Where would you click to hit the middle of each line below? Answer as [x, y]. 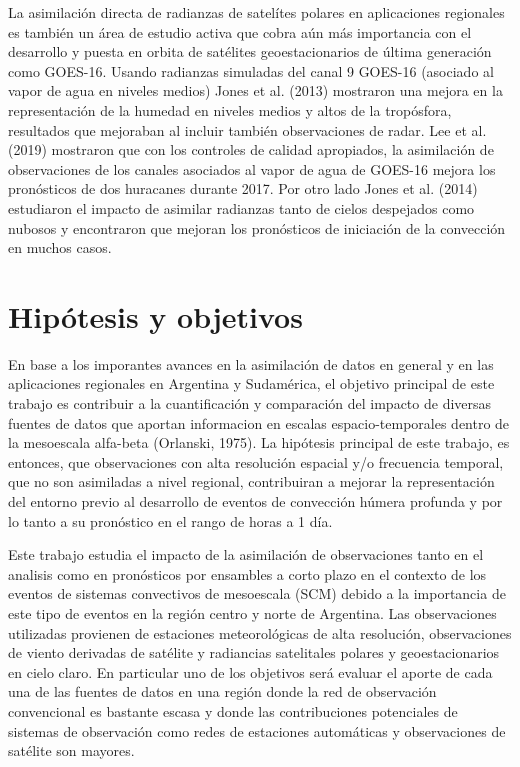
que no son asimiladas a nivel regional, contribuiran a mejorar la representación [251, 481]
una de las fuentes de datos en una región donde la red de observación [222, 691]
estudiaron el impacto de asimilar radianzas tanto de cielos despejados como [241, 207]
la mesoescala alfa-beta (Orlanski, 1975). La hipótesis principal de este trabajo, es [259, 442]
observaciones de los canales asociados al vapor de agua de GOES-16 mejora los [252, 168]
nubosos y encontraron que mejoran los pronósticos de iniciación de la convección [257, 227]
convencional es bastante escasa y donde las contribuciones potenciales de [233, 710]
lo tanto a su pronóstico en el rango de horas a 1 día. [170, 520]
